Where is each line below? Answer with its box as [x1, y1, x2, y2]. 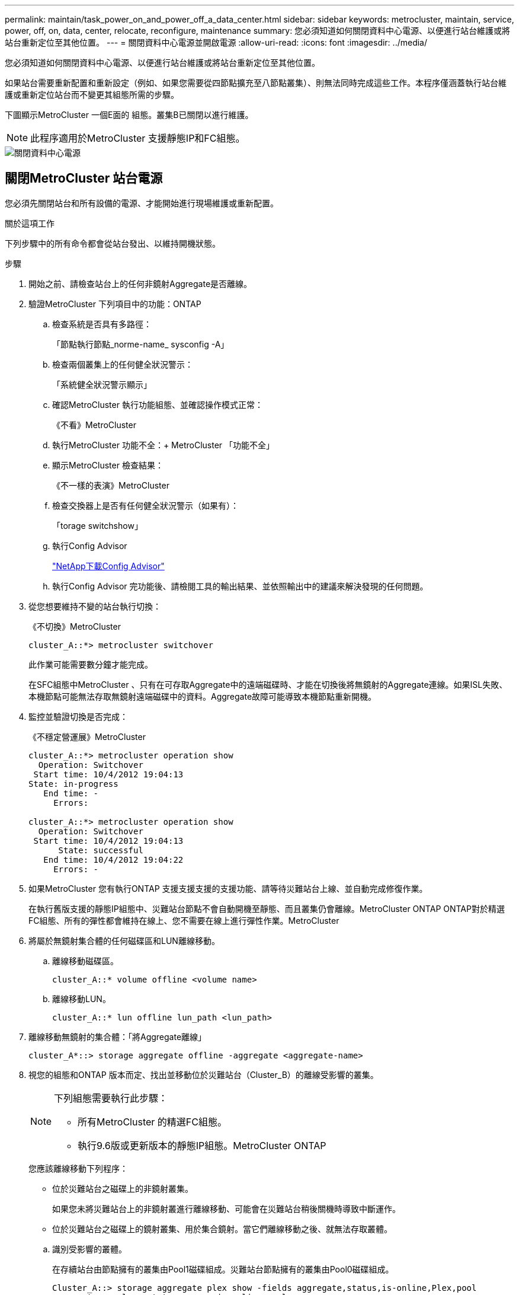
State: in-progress [28, 779, 118, 789]
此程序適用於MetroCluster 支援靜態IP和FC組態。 [30, 132, 245, 144]
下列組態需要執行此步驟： [54, 1092, 168, 1104]
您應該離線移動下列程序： [28, 1163, 128, 1173]
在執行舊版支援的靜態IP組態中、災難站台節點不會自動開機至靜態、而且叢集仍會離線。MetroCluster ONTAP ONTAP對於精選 [28, 903, 505, 914]
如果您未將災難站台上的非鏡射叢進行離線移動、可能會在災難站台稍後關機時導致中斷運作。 [52, 1203, 401, 1214]
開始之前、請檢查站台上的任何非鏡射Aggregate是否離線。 [28, 278, 252, 289]
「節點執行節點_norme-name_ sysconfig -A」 [52, 339, 229, 349]
